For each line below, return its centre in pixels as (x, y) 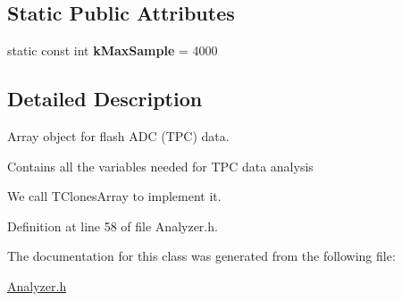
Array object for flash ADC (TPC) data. (118, 136)
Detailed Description (105, 99)
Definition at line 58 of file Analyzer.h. (113, 226)
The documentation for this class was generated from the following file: (201, 256)
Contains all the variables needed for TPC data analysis (160, 166)
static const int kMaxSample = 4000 (113, 50)
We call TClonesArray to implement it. (114, 196)
